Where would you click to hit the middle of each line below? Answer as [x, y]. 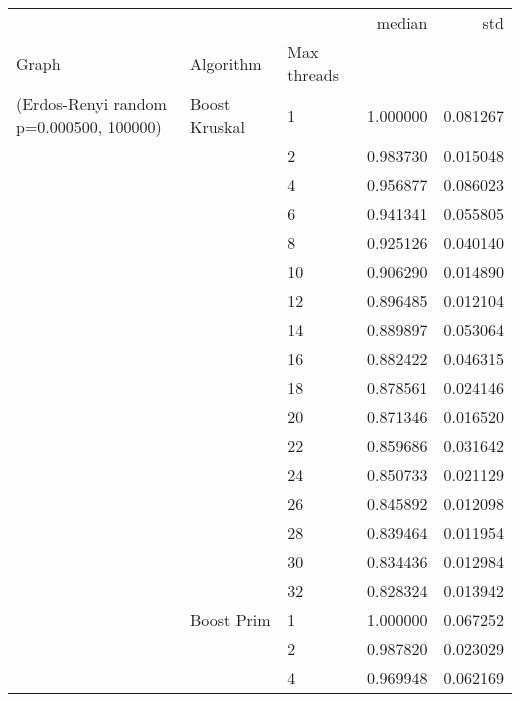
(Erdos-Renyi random [91, 103]
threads [313, 74]
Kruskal [217, 126]
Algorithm [226, 63]
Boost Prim [230, 619]
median [402, 22]
